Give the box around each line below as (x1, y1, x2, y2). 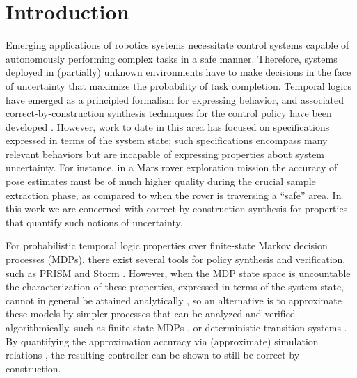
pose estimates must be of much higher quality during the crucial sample (6, 174, 316, 189)
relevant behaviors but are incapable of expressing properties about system (6, 146, 325, 161)
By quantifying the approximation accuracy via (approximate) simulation (6, 333, 319, 348)
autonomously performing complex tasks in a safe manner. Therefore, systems (6, 51, 338, 65)
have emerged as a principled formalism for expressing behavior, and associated (6, 92, 344, 107)
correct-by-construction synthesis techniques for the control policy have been (6, 106, 332, 120)
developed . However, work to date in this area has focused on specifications (6, 119, 330, 134)
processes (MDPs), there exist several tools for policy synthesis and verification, (6, 252, 346, 267)
